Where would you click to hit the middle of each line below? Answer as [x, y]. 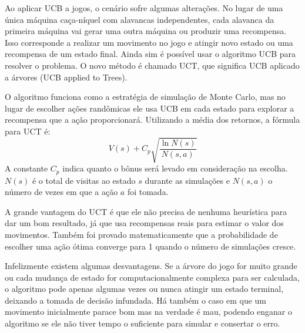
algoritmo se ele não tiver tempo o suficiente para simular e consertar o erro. [143, 323]
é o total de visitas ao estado [84, 180]
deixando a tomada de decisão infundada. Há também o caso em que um [136, 300]
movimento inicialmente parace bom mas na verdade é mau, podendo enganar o [149, 312]
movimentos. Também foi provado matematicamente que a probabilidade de [141, 234]
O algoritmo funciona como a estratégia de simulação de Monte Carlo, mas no [145, 97]
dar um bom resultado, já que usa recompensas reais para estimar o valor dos [144, 223]
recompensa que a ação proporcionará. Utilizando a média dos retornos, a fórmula [152, 120]
